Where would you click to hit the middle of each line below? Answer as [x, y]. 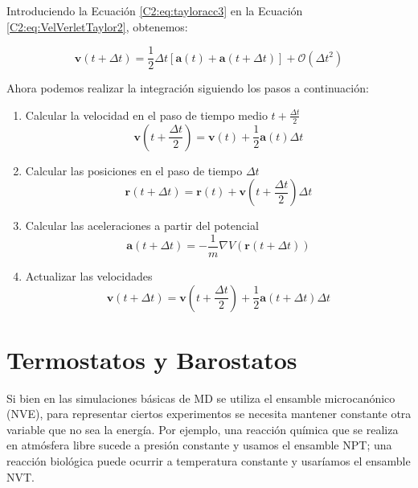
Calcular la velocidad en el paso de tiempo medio [146, 115]
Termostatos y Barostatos [152, 359]
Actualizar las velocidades [89, 275]
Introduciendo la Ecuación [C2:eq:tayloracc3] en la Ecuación [155, 10]
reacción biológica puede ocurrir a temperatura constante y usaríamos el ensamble [209, 461]
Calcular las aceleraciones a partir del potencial [142, 226]
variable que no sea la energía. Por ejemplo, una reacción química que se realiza [203, 429]
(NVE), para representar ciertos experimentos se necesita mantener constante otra [209, 414]
